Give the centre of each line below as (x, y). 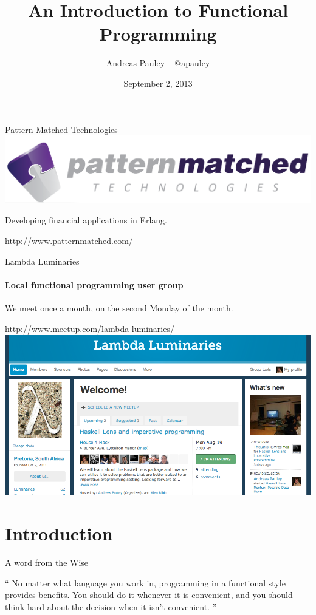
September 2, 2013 (158, 83)
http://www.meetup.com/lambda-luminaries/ (90, 328)
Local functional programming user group (94, 284)
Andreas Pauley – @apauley (158, 63)
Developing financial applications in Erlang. (86, 220)
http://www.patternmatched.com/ (69, 240)
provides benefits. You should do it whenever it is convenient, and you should (149, 595)
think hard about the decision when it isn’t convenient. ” (111, 606)
